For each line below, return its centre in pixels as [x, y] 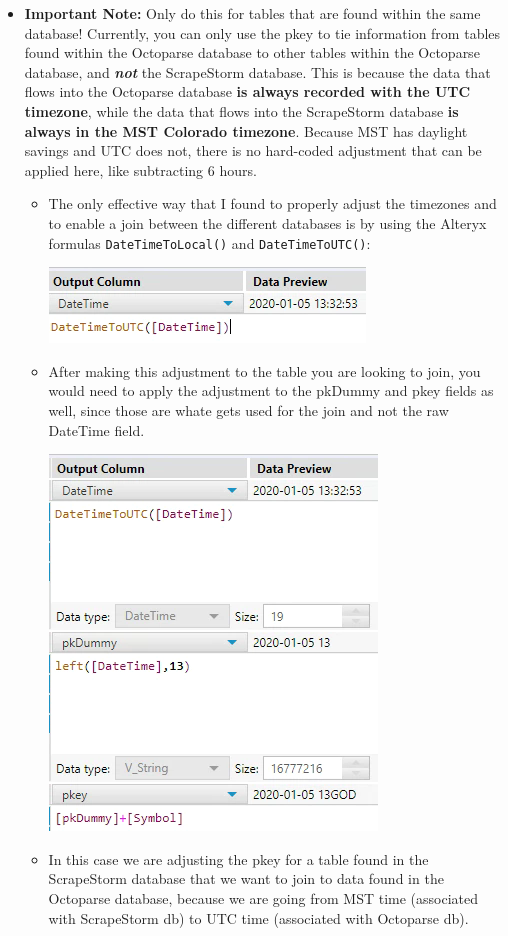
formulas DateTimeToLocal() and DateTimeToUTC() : [209, 242]
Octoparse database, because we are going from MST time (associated [263, 897]
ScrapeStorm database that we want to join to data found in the [246, 878]
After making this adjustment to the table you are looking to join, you [264, 370]
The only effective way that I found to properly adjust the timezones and [272, 203]
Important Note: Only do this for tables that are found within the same [252, 13]
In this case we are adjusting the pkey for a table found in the [238, 858]
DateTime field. [96, 429]
